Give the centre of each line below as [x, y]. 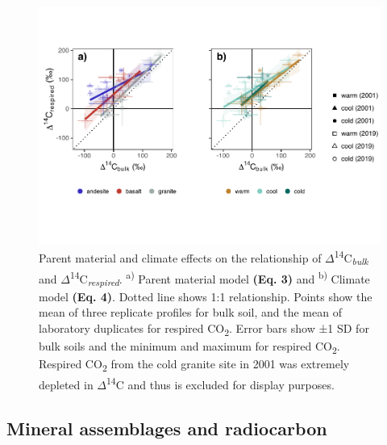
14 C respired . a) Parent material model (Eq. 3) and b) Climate [220, 278]
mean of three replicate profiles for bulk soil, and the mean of [190, 312]
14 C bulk [351, 258]
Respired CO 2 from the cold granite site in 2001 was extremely [194, 365]
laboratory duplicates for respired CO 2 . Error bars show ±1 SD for [204, 329]
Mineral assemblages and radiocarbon [167, 428]
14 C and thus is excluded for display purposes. [221, 383]
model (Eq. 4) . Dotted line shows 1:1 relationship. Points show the [206, 296]
